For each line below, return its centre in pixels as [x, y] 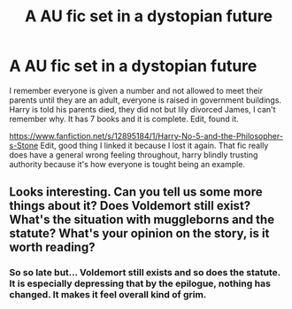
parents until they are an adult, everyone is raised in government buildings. [145, 100]
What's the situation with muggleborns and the [142, 220]
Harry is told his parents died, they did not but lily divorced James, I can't [142, 109]
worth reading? [52, 247]
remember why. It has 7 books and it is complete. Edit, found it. [124, 119]
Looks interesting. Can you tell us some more [136, 192]
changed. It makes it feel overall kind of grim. [108, 295]
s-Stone [24, 145]
